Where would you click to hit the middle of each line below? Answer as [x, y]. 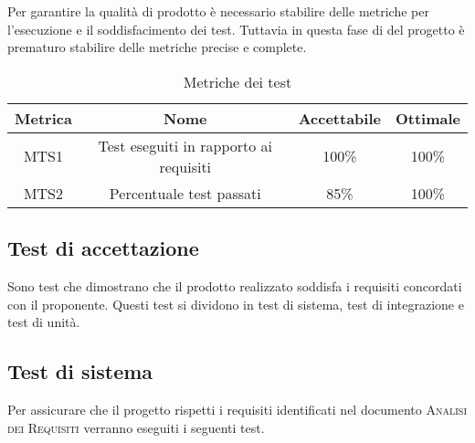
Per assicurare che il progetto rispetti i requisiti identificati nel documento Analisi [237, 409]
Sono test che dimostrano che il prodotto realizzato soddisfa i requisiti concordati [235, 285]
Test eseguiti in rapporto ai [185, 145]
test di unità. [44, 322]
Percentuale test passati [185, 193]
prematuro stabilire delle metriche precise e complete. [157, 47]
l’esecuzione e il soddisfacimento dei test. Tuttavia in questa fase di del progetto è [236, 29]
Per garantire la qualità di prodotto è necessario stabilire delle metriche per [218, 11]
